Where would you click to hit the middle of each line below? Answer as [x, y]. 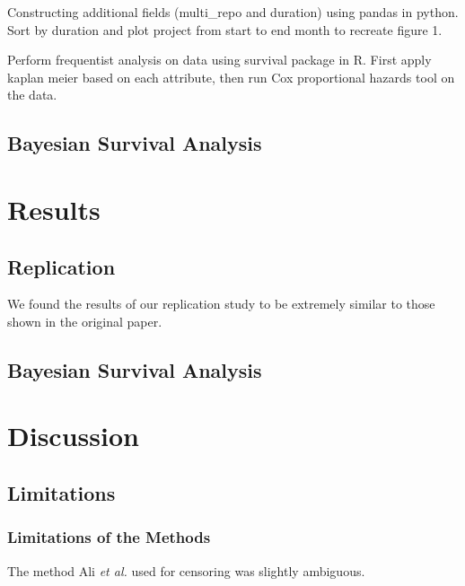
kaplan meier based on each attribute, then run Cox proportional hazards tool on [231, 77]
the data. [32, 95]
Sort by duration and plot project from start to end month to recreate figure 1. [225, 29]
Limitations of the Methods [109, 537]
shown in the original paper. [85, 321]
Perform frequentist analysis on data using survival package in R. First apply [219, 60]
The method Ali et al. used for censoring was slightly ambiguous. [186, 570]
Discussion [73, 436]
